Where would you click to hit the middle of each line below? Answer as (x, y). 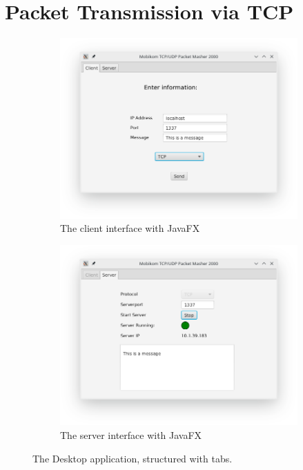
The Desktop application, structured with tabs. (133, 458)
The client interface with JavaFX (130, 228)
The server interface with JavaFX (131, 434)
